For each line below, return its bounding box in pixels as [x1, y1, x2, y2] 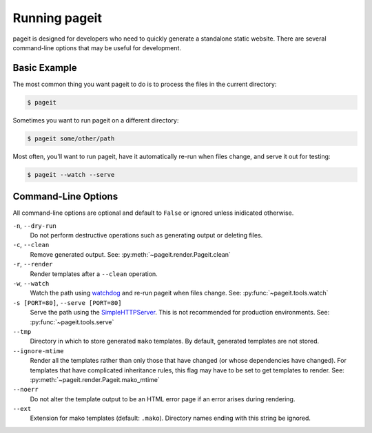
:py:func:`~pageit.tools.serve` [30, 317, 114, 326]
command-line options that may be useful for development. [12, 43, 182, 52]
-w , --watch [12, 279, 50, 287]
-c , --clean [12, 241, 50, 249]
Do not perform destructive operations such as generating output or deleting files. [30, 231, 263, 240]
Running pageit [12, 10, 103, 25]
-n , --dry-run [12, 221, 56, 230]
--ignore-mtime [12, 347, 65, 355]
